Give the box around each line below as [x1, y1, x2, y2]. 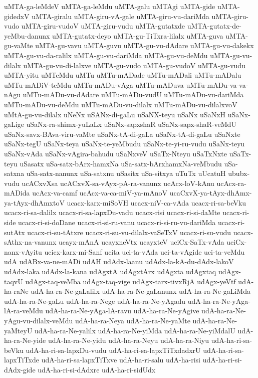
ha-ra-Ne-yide [4, 335, 46, 345]
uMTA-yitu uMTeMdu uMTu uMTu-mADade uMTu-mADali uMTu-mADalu [4, 70, 241, 80]
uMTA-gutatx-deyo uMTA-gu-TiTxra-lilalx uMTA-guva [52, 30, 223, 41]
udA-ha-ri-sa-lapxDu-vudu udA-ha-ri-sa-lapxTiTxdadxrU [26, 344, 201, 355]
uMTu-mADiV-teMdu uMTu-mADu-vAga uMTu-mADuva [4, 79, 184, 90]
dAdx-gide [4, 364, 36, 374]
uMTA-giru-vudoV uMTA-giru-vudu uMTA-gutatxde [21, 21, 185, 31]
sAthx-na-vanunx [4, 237, 57, 247]
